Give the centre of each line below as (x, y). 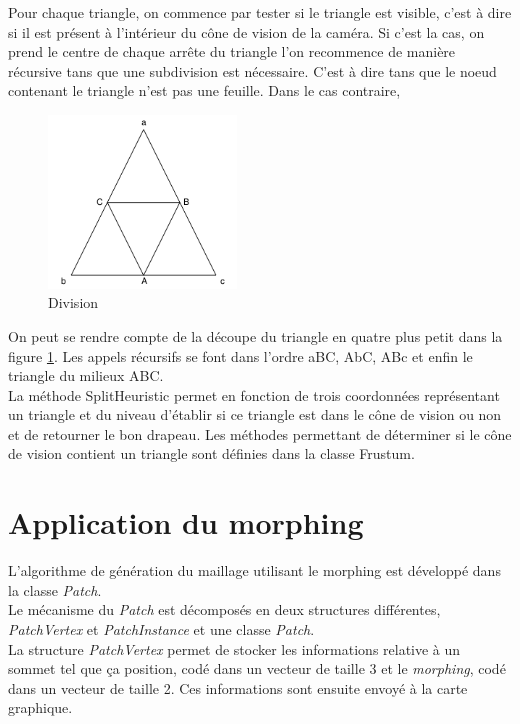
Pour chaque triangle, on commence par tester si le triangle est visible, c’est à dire (260, 12)
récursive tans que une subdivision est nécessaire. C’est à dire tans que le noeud (252, 70)
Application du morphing (186, 522)
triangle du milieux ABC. (86, 375)
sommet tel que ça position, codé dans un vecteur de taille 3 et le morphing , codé (257, 668)
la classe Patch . (55, 589)
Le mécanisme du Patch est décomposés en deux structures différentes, (224, 609)
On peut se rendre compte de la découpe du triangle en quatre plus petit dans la (255, 335)
